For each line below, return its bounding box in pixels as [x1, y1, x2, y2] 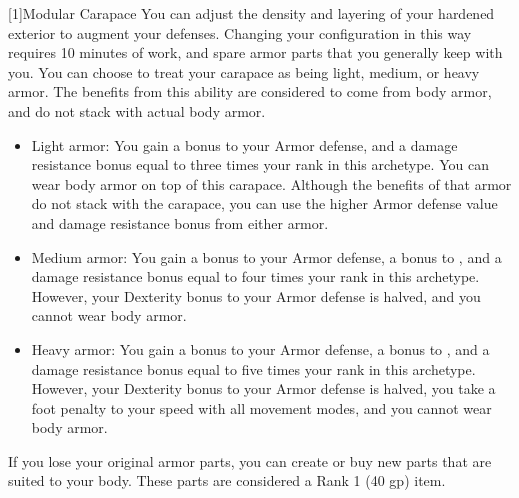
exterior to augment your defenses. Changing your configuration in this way [8, 22, 472, 43]
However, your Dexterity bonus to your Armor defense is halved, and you [31, 285, 481, 306]
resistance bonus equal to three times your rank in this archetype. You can [31, 154, 489, 175]
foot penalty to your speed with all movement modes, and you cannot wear [31, 397, 492, 418]
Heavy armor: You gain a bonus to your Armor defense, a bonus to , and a [31, 338, 490, 359]
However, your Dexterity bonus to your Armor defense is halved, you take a [31, 378, 496, 399]
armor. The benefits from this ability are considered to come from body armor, [8, 81, 492, 102]
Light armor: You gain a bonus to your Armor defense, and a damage [31, 134, 458, 155]
